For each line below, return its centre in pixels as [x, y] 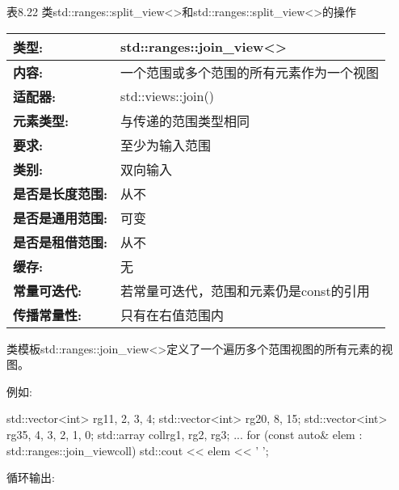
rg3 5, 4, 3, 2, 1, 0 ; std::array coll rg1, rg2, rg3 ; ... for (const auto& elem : [185, 434]
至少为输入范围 [166, 145]
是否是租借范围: [61, 242]
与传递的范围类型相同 [185, 120]
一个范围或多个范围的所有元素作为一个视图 [250, 72]
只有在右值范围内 [172, 315]
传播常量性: [48, 315]
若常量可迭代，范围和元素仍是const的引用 [245, 290]
